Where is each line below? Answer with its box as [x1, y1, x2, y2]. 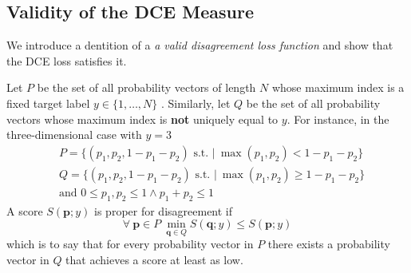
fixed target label [6, 94, 90, 111]
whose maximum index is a [271, 79, 405, 96]
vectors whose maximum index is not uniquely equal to [6, 110, 279, 127]
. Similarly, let [161, 94, 231, 111]
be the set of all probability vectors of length [37, 79, 256, 96]
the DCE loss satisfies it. [6, 52, 127, 69]
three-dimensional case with [6, 126, 142, 143]
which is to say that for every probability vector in [6, 235, 254, 252]
